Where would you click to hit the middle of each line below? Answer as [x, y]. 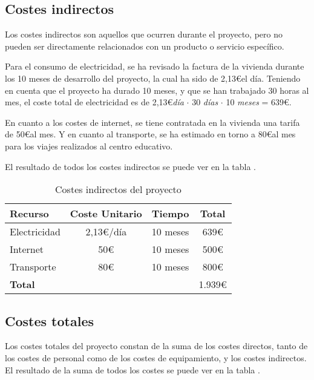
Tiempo [170, 214]
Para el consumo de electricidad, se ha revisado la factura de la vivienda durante [155, 66]
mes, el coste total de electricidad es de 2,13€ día [94, 102]
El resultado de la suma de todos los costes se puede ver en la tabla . [132, 369]
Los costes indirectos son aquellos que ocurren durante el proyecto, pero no [144, 34]
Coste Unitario [106, 214]
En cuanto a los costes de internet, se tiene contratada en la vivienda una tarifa [152, 122]
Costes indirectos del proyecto [118, 189]
